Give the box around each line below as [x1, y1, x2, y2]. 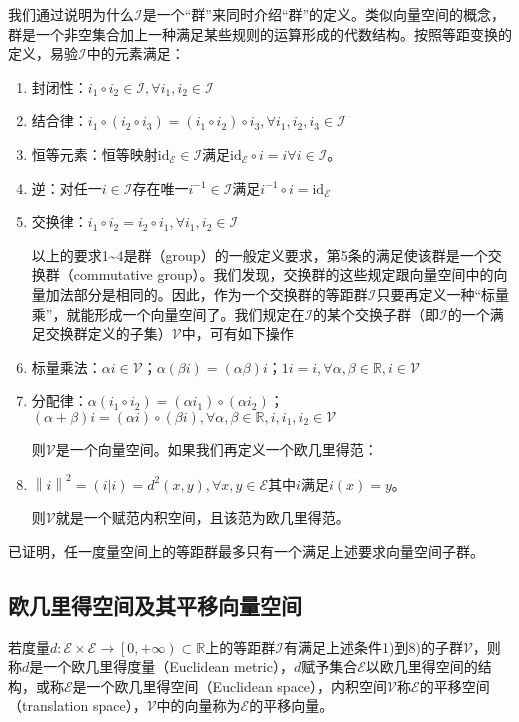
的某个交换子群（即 [313, 303, 440, 324]
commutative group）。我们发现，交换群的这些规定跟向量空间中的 [73, 264, 494, 285]
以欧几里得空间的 [365, 656, 478, 677]
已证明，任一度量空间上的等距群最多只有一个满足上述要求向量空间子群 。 [8, 540, 484, 561]
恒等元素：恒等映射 [31, 143, 158, 164]
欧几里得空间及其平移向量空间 [8, 589, 302, 620]
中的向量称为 [156, 695, 241, 716]
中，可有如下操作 [181, 323, 294, 344]
